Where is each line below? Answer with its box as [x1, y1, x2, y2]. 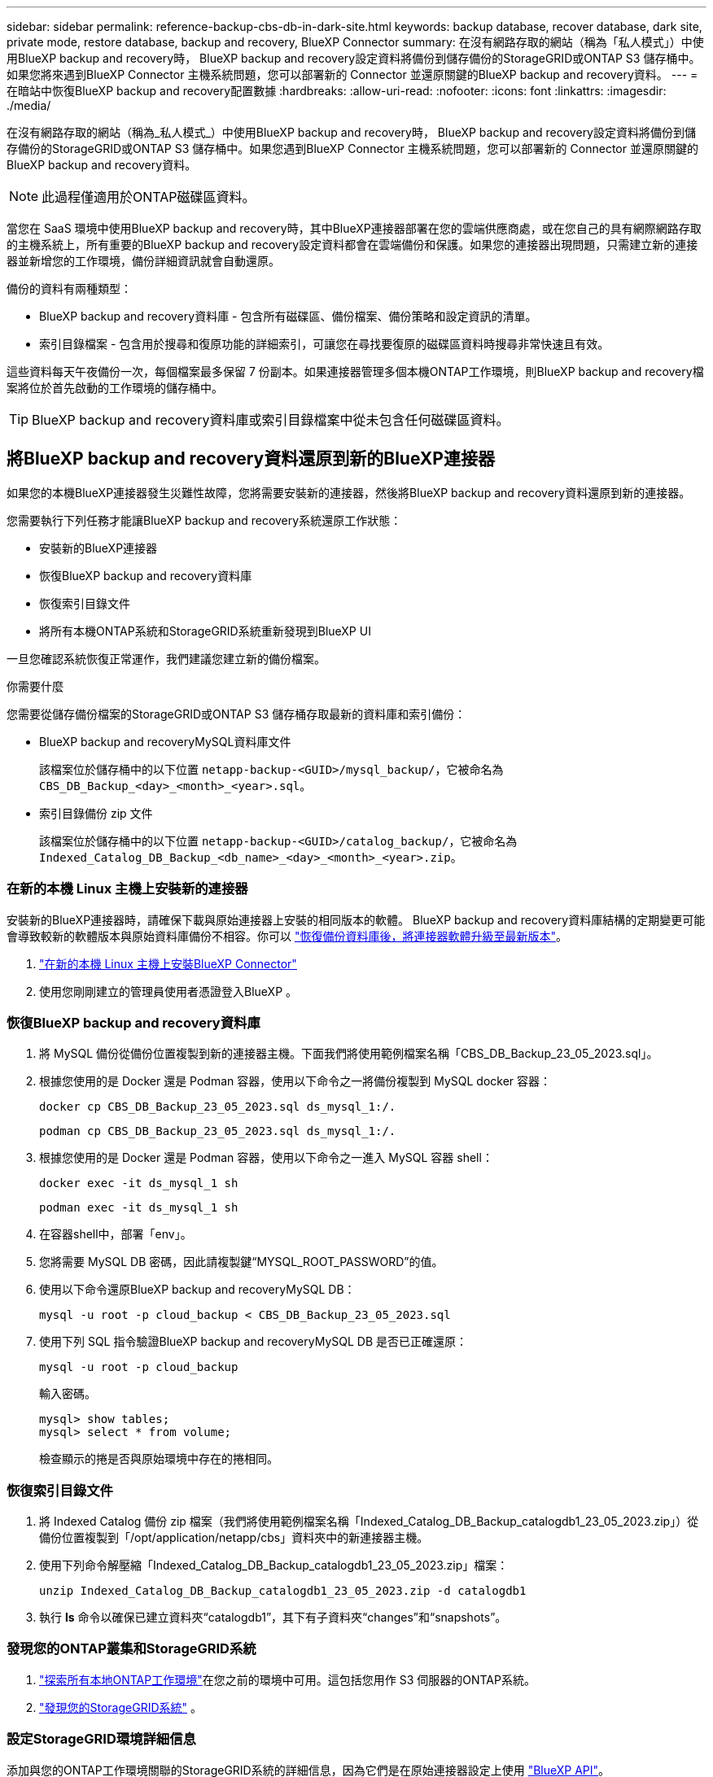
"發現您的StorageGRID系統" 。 [39, 1700, 202, 1714]
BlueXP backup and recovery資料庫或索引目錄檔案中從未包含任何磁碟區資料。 [32, 412, 510, 428]
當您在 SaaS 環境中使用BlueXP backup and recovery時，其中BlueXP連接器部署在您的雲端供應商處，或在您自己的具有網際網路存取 [7, 221, 702, 235]
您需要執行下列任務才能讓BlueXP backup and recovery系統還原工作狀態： [7, 513, 402, 527]
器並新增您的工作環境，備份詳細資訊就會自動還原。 [7, 254, 280, 268]
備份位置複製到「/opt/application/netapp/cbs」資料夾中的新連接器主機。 [39, 1530, 429, 1545]
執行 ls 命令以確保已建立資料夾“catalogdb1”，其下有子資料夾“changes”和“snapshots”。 [39, 1610, 507, 1625]
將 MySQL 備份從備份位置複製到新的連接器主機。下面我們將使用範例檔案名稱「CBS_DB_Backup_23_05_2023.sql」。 [39, 1046, 658, 1061]
